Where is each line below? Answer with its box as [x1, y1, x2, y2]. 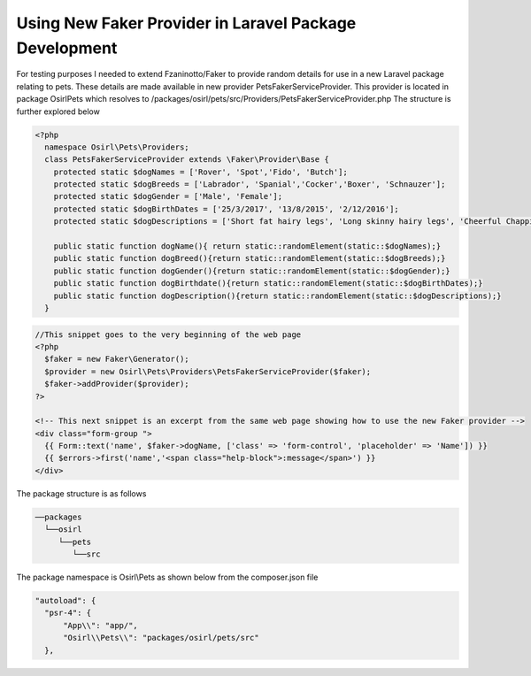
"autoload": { [35, 595, 96, 605]
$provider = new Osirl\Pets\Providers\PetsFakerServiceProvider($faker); [44, 366, 372, 376]
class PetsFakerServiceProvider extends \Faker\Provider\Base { [44, 155, 329, 165]
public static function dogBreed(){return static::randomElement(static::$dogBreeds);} [53, 253, 446, 264]
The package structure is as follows [16, 488, 147, 499]
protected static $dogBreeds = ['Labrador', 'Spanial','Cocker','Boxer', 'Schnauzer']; [53, 180, 446, 189]
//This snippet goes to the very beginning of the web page [35, 329, 302, 340]
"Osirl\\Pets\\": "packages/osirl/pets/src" [63, 633, 260, 643]
